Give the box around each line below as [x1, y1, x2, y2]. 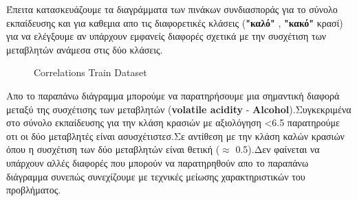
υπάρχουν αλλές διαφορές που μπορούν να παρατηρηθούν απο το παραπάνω [6, 155, 309, 169]
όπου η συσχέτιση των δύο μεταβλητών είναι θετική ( [6, 142, 220, 156]
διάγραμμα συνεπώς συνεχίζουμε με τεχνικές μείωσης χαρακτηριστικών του [6, 169, 305, 183]
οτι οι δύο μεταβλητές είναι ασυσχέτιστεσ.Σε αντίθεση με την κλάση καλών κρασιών [6, 128, 345, 143]
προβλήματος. [6, 182, 61, 197]
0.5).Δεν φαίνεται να [235, 142, 320, 156]
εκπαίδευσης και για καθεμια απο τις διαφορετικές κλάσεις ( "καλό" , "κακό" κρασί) [6, 15, 343, 29]
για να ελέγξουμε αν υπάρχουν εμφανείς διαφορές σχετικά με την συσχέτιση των [6, 29, 327, 43]
